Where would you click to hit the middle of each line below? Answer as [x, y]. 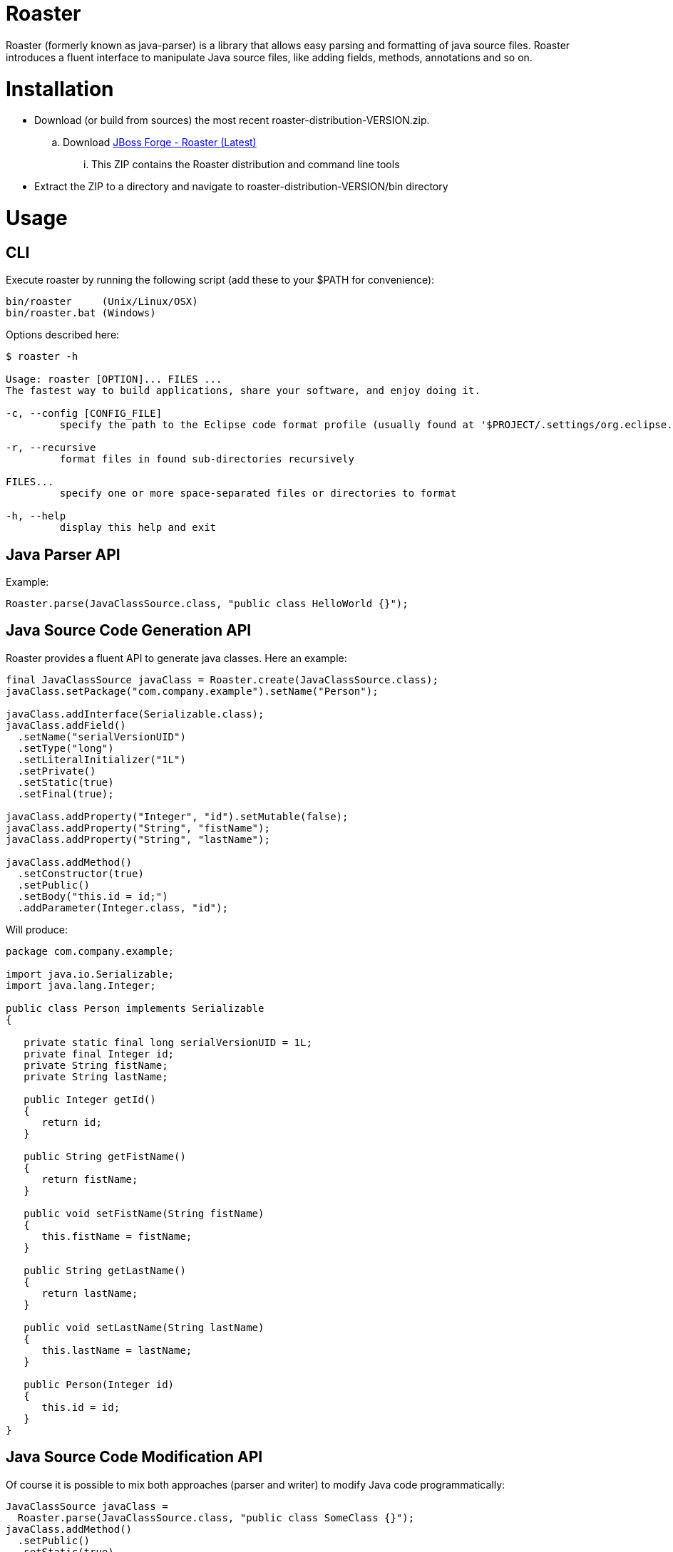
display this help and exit [138, 528]
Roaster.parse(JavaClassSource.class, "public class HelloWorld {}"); [207, 604]
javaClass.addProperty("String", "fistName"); [138, 828]
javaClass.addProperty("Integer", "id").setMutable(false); [177, 816]
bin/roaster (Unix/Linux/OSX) [102, 302]
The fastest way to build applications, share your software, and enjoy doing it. [243, 391]
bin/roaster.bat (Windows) [81, 313]
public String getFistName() [105, 1156]
